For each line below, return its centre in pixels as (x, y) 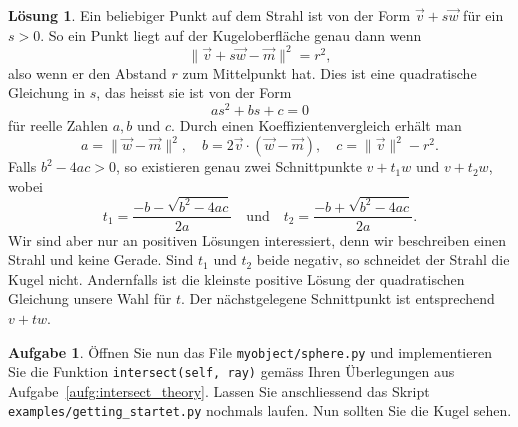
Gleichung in (47, 92)
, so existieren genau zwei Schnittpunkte (238, 166)
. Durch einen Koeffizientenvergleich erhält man (316, 124)
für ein (483, 15)
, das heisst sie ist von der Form (194, 92)
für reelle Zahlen (58, 124)
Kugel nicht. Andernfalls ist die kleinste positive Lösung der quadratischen (236, 278)
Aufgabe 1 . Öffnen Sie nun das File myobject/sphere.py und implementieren (250, 351)
